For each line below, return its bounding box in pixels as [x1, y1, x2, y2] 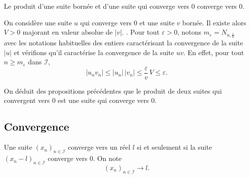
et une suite [139, 17, 174, 27]
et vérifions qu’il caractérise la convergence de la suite [14, 47, 174, 57]
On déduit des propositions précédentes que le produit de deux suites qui [4, 85, 222, 96]
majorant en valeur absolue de [22, 27, 113, 37]
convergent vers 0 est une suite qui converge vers [4, 95, 149, 105]
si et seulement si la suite [136, 142, 212, 152]
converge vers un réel [68, 142, 131, 152]
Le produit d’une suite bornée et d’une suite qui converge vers [4, 1, 190, 11]
